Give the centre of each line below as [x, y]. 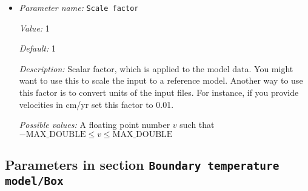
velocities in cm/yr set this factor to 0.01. [96, 104]
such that [197, 125]
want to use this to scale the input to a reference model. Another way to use [161, 80]
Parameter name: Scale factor [79, 7]
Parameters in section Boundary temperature [142, 165]
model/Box [34, 181]
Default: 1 [37, 48]
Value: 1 [34, 28]
